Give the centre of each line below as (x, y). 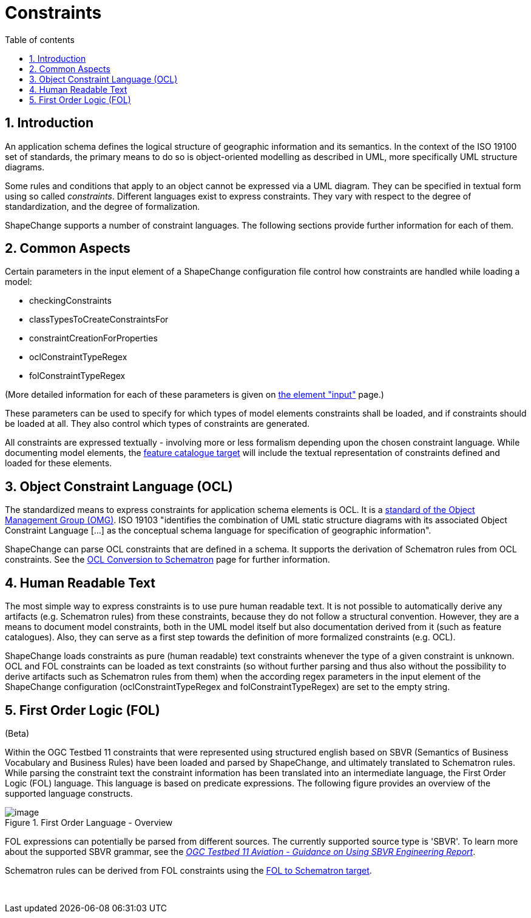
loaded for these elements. (59, 463)
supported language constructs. (69, 793)
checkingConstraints (70, 301)
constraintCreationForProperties (93, 338)
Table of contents (40, 39)
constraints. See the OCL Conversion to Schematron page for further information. (167, 560)
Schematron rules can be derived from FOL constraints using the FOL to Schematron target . (188, 870)
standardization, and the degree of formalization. (103, 206)
